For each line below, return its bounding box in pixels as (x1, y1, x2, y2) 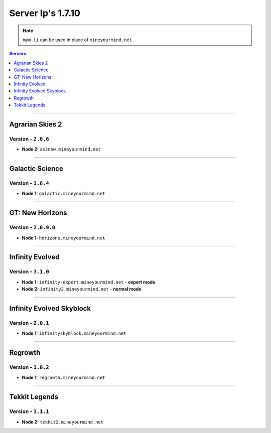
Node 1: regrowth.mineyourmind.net (22, 374, 105, 381)
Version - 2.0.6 (9, 135, 50, 142)
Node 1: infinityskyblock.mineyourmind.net (22, 330, 126, 336)
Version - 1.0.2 (9, 364, 50, 371)
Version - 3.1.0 (9, 268, 50, 275)
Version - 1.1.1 (9, 408, 50, 415)
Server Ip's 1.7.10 (9, 8, 80, 19)
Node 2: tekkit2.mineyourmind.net (22, 419, 104, 425)
